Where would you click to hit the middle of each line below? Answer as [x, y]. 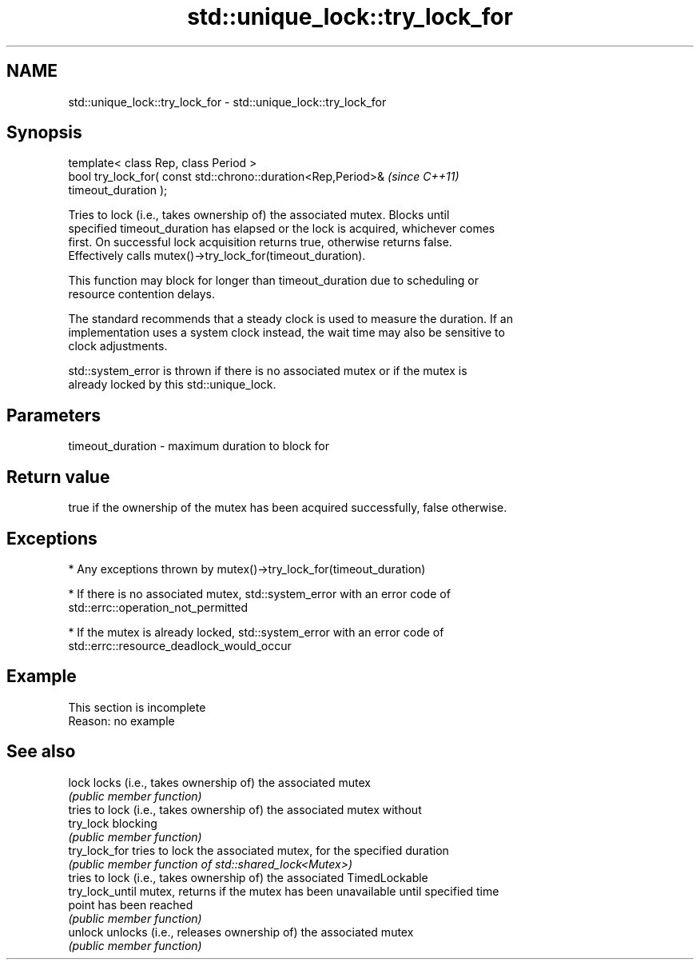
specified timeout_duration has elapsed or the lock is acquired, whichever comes [282, 229]
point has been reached [131, 904]
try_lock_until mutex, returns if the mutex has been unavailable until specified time [284, 891]
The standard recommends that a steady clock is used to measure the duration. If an [290, 319]
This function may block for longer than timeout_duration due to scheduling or [273, 281]
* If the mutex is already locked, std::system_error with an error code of [256, 632]
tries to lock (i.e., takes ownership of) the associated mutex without [245, 809]
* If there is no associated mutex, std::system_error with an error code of [259, 593]
